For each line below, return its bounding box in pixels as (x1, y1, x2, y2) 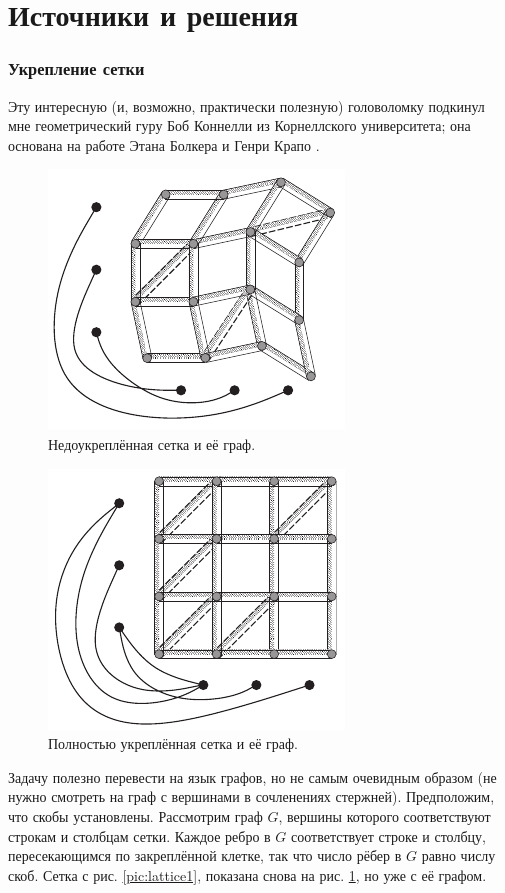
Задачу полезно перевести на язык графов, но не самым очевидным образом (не (8, 766, 497, 787)
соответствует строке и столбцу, (291, 825, 486, 846)
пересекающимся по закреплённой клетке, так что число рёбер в (8, 845, 402, 866)
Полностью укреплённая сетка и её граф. (48, 733, 298, 754)
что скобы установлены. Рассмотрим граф (8, 805, 263, 826)
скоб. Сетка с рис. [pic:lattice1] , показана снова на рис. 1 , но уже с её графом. (8, 864, 487, 885)
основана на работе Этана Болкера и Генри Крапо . (8, 134, 320, 155)
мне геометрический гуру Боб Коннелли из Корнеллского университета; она (8, 115, 471, 136)
